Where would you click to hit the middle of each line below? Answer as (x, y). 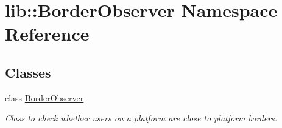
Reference (47, 34)
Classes (28, 72)
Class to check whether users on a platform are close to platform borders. (141, 118)
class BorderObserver (44, 97)
